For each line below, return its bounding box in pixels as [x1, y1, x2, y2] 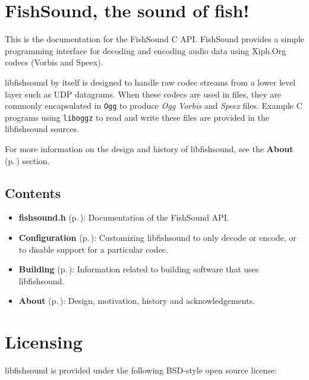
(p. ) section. [5, 154, 50, 167]
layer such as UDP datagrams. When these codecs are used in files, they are [5, 87, 281, 100]
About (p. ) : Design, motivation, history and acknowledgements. [18, 294, 256, 307]
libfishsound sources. [5, 123, 79, 135]
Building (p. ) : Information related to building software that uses [18, 263, 259, 275]
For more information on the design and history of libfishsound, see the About [5, 143, 294, 155]
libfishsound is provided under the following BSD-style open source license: [5, 364, 277, 376]
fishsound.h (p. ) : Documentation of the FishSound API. [18, 211, 229, 224]
